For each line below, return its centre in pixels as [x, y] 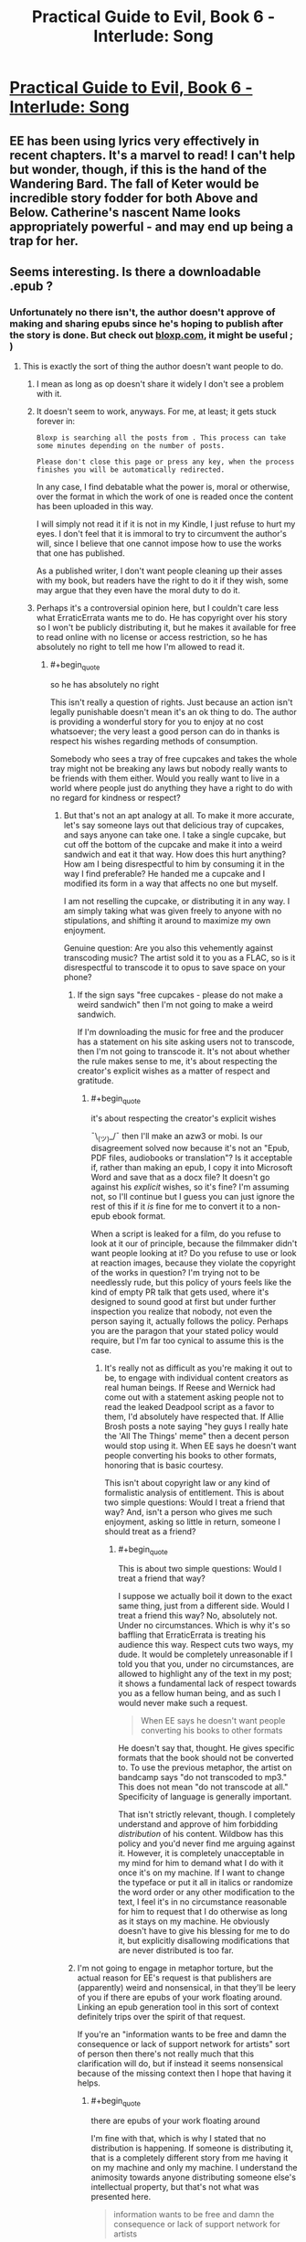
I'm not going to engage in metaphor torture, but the [175, 1969]
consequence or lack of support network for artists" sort [184, 2044]
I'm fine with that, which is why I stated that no [179, 2139]
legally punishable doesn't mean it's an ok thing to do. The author [173, 712]
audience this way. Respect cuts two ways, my [206, 1645]
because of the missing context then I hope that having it [185, 2074]
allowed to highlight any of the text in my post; [205, 1674]
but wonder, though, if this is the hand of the [138, 170]
